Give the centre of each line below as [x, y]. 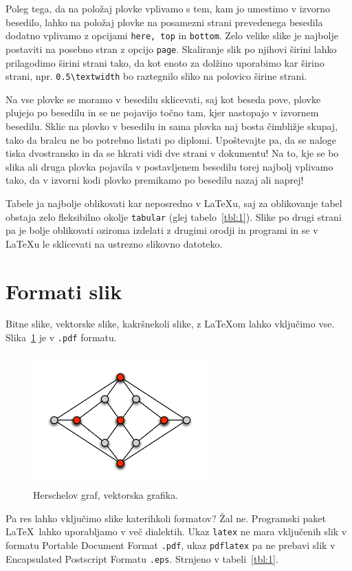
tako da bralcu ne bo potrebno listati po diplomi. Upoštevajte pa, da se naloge [171, 139]
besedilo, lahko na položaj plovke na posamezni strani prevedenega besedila [164, 22]
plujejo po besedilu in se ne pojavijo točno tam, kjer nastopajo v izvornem [162, 112]
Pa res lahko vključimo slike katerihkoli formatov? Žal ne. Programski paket [166, 518]
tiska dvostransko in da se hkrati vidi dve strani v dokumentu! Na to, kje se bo [172, 153]
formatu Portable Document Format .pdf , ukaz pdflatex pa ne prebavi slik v [170, 545]
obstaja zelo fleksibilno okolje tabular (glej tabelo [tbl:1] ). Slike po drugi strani [174, 216]
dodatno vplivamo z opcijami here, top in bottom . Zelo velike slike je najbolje [172, 35]
